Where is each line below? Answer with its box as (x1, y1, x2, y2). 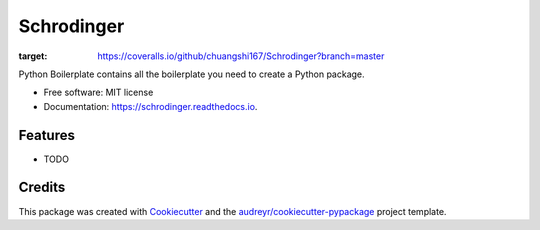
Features (18, 126, 75, 144)
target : (18, 50, 48, 62)
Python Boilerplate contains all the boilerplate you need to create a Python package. (18, 68, 365, 80)
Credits (18, 179, 66, 196)
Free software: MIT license (43, 86, 154, 99)
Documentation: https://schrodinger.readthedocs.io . (43, 100, 258, 112)
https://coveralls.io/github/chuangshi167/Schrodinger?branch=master (97, 50, 385, 62)
